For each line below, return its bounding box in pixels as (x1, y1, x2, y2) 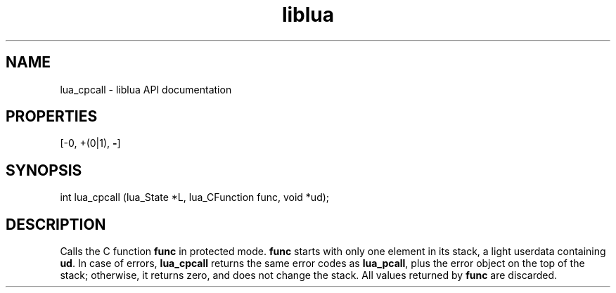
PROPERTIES (6, 108, 98, 126)
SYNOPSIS (6, 161, 82, 179)
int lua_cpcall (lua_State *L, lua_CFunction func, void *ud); (60, 191, 330, 204)
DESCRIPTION (6, 215, 106, 233)
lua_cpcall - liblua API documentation (60, 83, 232, 96)
